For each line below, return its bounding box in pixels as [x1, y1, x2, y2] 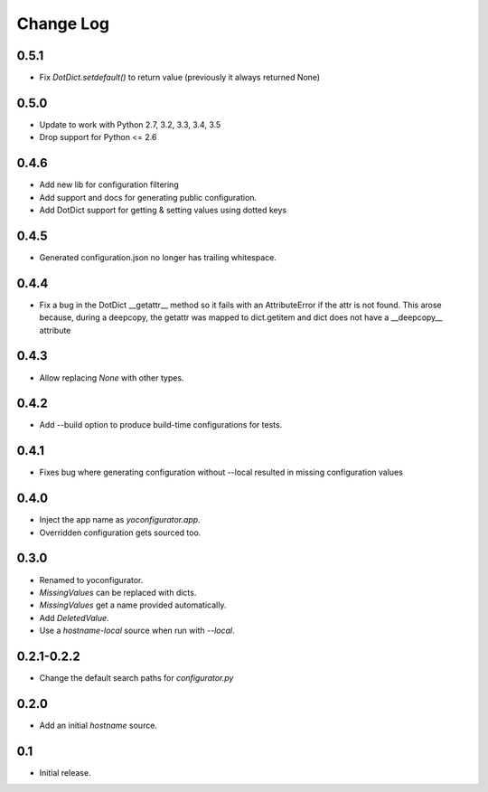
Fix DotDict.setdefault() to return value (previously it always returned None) [39, 72, 321, 83]
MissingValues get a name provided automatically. [39, 599, 227, 610]
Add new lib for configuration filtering [39, 179, 180, 190]
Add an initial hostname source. [39, 720, 158, 731]
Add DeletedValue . [39, 612, 109, 623]
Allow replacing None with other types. [39, 372, 184, 383]
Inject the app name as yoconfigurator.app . [39, 514, 201, 525]
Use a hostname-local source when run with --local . [39, 625, 235, 636]
